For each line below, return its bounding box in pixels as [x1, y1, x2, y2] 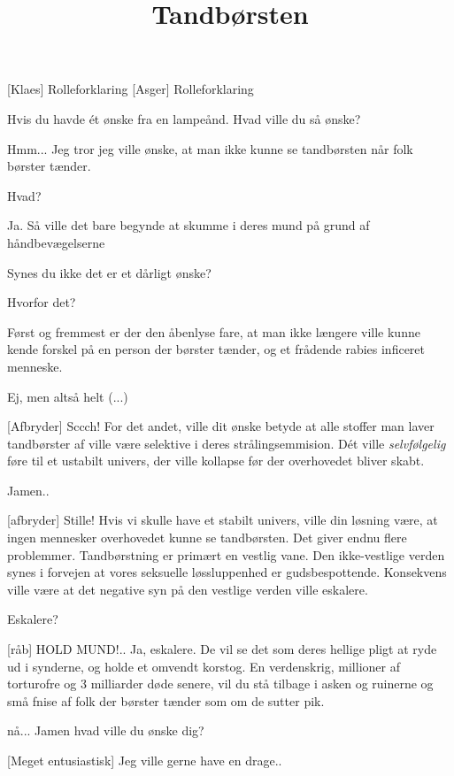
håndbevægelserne [7, 233, 105, 251]
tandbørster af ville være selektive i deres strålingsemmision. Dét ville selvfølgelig [7, 434, 446, 452]
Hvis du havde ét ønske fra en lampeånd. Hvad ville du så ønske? [7, 109, 361, 127]
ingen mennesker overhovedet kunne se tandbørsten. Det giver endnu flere [7, 528, 407, 547]
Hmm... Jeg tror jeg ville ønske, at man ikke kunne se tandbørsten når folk [7, 139, 413, 158]
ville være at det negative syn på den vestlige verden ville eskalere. [7, 580, 368, 598]
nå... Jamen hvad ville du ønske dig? [7, 721, 204, 740]
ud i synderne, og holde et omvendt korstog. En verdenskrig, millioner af [7, 657, 400, 675]
